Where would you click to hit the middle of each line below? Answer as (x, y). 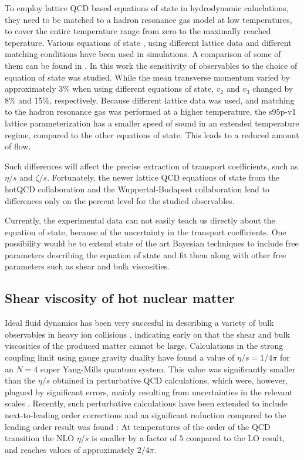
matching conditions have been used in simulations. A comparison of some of (143, 54)
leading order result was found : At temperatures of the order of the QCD (138, 426)
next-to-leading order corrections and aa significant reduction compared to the (146, 415)
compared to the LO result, (235, 438)
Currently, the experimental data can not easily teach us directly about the (140, 220)
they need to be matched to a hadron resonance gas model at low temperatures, (148, 19)
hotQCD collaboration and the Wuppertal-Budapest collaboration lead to (137, 189)
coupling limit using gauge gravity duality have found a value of (120, 357)
